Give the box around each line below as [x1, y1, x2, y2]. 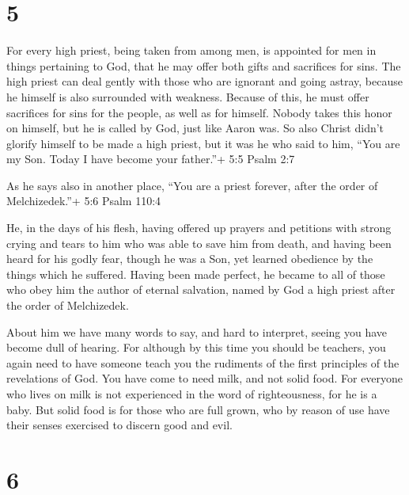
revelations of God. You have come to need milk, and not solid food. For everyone [6, 370, 403, 386]
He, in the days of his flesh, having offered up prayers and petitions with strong [6, 219, 392, 236]
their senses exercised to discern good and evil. [6, 417, 233, 433]
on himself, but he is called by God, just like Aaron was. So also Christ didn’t [6, 120, 384, 136]
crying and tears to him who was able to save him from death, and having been [6, 234, 392, 251]
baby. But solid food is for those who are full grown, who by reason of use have [6, 401, 390, 417]
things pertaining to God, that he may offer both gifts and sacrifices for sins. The [6, 57, 401, 74]
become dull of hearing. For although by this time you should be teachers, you [6, 339, 386, 356]
